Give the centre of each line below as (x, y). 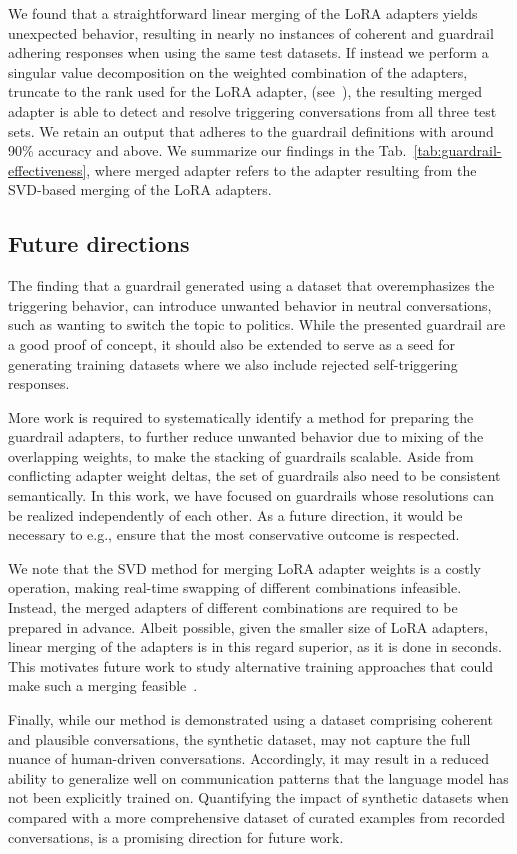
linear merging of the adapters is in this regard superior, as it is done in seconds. (255, 646)
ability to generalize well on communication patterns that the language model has (258, 777)
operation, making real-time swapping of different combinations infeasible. (235, 587)
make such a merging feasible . (103, 685)
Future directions (99, 243)
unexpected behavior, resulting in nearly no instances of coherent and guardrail (251, 32)
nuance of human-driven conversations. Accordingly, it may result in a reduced (249, 758)
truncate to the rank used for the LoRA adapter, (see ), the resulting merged (245, 91)
